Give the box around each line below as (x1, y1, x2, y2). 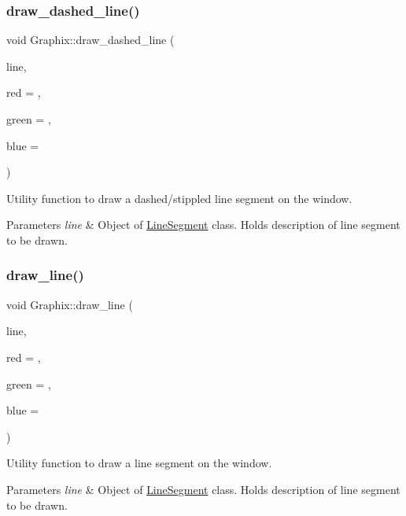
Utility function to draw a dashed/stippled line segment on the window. (6, 190, 352, 206)
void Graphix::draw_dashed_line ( (6, 31, 175, 48)
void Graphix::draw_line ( (6, 296, 133, 312)
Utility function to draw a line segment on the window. (6, 455, 272, 471)
